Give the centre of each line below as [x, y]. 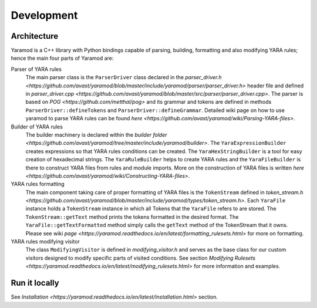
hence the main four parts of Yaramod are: [62, 58]
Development [44, 15]
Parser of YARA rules [36, 69]
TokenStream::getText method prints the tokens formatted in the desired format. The [132, 216]
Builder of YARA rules [37, 127]
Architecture [35, 36]
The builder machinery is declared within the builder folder [96, 134]
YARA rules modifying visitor [45, 242]
